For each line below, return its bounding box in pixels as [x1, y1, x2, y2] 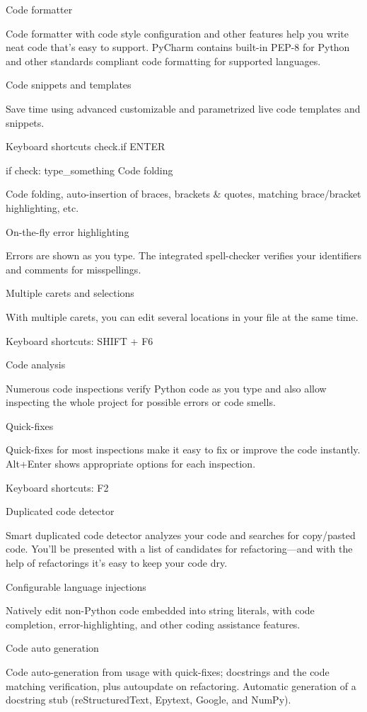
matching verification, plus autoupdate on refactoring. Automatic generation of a [6, 678, 356, 693]
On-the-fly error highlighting [6, 224, 129, 239]
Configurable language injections [6, 579, 146, 594]
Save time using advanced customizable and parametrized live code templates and [6, 101, 361, 115]
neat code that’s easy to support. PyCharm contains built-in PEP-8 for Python [6, 40, 350, 55]
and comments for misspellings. [6, 261, 141, 276]
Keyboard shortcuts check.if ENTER [6, 139, 165, 154]
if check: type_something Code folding [6, 162, 173, 177]
